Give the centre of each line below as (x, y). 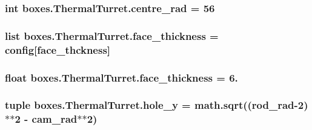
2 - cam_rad (46, 119)
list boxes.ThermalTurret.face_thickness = (112, 35)
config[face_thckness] (58, 49)
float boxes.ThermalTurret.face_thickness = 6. (121, 77)
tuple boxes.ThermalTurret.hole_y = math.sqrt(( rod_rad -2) (157, 105)
